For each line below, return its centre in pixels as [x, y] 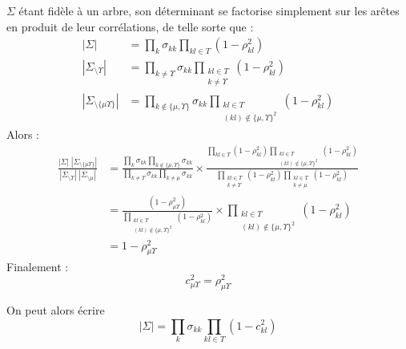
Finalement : [38, 266]
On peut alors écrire [56, 309]
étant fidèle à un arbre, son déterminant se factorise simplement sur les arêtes [209, 10]
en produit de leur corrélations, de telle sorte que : [130, 26]
